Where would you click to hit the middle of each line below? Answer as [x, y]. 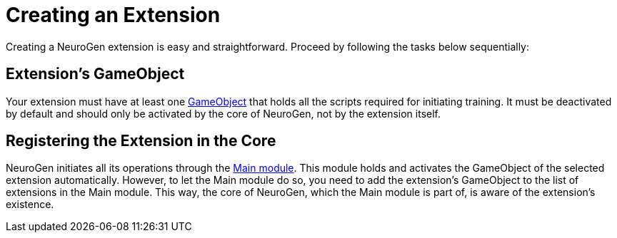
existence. [30, 205]
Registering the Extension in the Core [141, 141]
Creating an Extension [113, 15]
